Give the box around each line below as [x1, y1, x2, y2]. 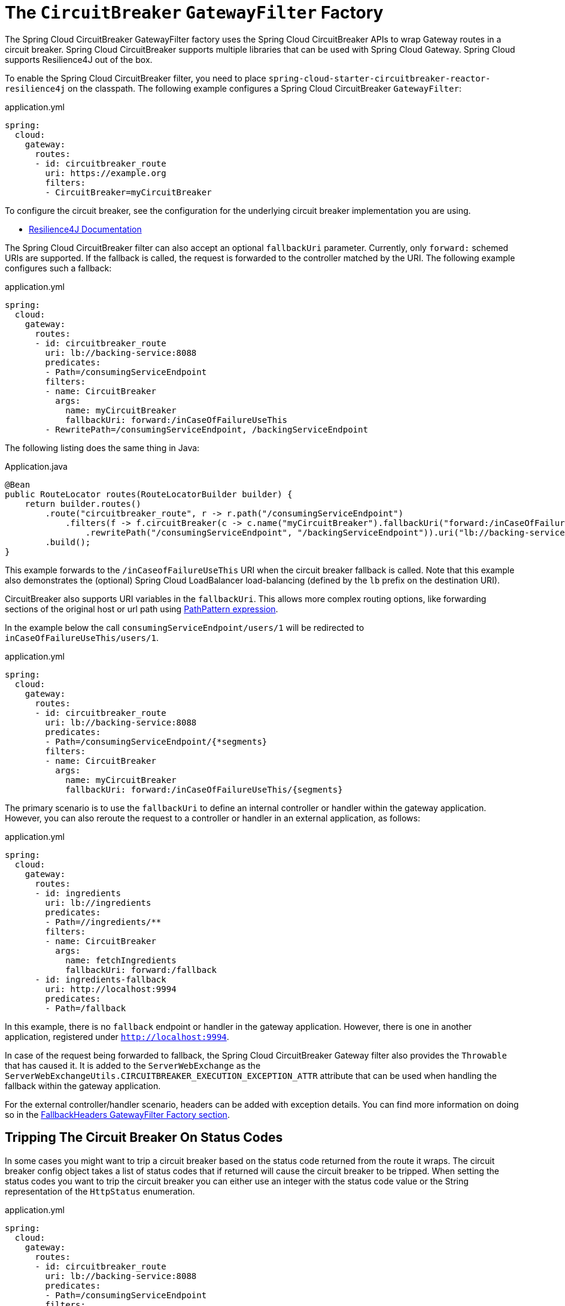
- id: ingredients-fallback [35, 974, 166, 984]
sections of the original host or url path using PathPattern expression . [5, 603, 278, 614]
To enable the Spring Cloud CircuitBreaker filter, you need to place [5, 72, 266, 83]
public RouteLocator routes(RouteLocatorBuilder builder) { [5, 489, 293, 499]
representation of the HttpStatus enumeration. [5, 1186, 195, 1196]
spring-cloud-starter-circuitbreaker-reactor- [268, 73, 491, 83]
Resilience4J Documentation [29, 223, 142, 234]
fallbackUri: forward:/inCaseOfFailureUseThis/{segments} [65, 784, 343, 794]
